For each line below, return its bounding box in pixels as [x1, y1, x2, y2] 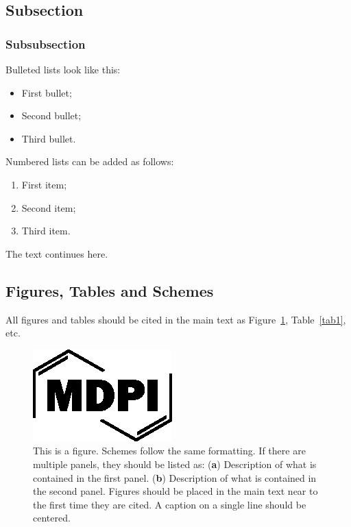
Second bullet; [21, 108, 82, 123]
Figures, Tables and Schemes [5, 280, 214, 301]
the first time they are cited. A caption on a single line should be [33, 497, 306, 511]
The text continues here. [5, 246, 108, 260]
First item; [21, 177, 67, 191]
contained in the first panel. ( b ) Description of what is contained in [33, 470, 317, 485]
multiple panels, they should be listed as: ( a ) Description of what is [33, 456, 317, 471]
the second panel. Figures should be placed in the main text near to [33, 484, 318, 498]
